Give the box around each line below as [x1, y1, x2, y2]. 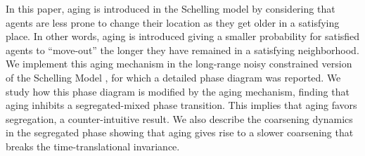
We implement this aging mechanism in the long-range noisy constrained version [6, 56, 352, 71]
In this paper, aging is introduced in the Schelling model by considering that [6, 1, 335, 15]
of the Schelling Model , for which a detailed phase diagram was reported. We [6, 70, 341, 84]
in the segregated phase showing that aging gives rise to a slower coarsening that [6, 125, 354, 140]
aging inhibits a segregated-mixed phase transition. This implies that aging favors [6, 98, 357, 112]
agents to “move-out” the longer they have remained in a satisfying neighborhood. [6, 42, 359, 57]
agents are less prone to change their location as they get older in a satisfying [6, 15, 340, 30]
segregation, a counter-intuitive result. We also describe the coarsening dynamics [6, 111, 353, 126]
